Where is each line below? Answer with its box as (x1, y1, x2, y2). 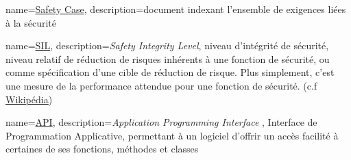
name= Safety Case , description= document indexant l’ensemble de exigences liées (5, 2, 346, 16)
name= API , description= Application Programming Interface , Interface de (5, 115, 317, 129)
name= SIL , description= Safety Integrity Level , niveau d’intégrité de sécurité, (5, 38, 329, 53)
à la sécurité (5, 15, 56, 29)
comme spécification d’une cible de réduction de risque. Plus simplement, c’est (5, 65, 335, 79)
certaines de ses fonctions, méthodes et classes (5, 142, 199, 156)
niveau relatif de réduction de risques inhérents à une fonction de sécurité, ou (5, 51, 330, 66)
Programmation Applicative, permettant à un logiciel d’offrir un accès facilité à (5, 128, 339, 142)
